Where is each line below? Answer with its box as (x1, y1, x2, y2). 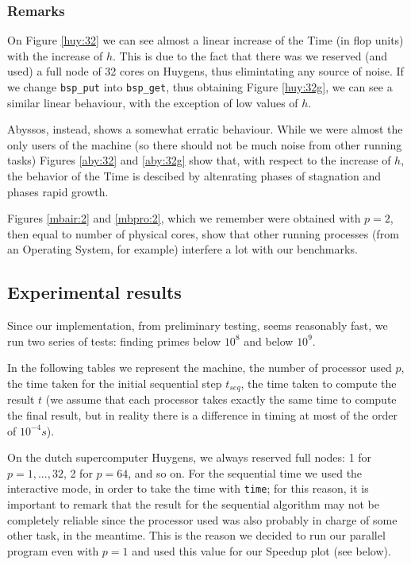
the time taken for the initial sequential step (7, 374, 222, 391)
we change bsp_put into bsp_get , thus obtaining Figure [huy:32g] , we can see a (7, 79, 393, 95)
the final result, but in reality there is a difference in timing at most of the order (7, 407, 398, 424)
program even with (7, 542, 99, 559)
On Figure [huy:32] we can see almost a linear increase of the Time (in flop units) (7, 32, 404, 48)
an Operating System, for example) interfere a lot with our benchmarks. (7, 241, 358, 257)
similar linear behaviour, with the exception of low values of (7, 94, 298, 110)
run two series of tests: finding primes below (7, 332, 221, 349)
